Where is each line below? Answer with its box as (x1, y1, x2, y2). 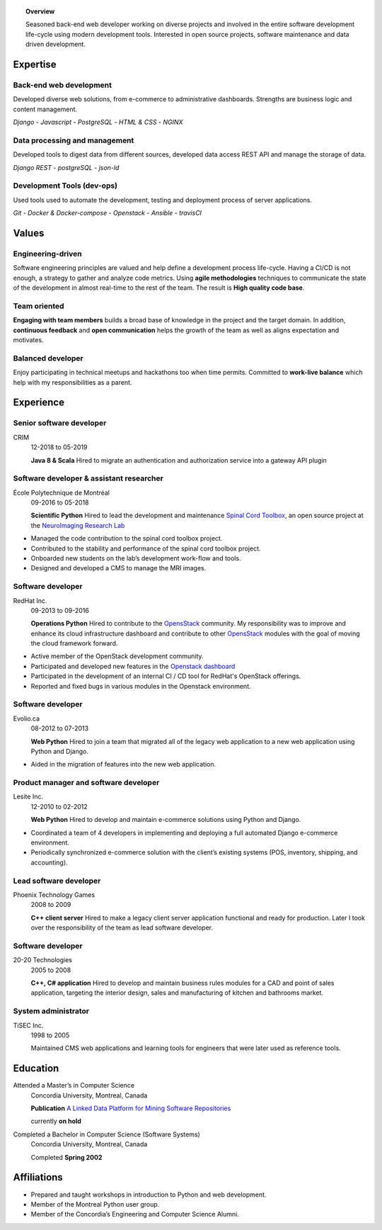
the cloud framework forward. (30, 639, 118, 648)
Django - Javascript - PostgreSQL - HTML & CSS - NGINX (13, 118, 183, 127)
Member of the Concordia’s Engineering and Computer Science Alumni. (30, 1210, 240, 1219)
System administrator (13, 1006, 90, 1016)
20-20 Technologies (13, 956, 73, 964)
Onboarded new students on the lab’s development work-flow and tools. (30, 553, 241, 563)
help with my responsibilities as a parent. (13, 378, 132, 386)
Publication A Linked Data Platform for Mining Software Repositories (30, 1104, 231, 1112)
